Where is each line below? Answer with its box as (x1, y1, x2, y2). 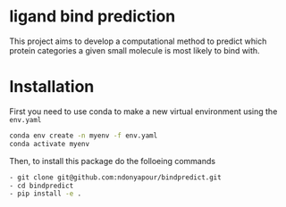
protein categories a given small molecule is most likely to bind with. (9, 45, 261, 55)
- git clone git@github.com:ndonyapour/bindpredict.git (9, 172, 222, 182)
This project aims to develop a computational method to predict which (9, 36, 267, 46)
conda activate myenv (9, 139, 90, 148)
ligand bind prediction (9, 6, 176, 27)
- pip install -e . (9, 189, 82, 198)
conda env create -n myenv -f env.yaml (9, 131, 158, 140)
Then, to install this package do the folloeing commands (9, 155, 216, 166)
